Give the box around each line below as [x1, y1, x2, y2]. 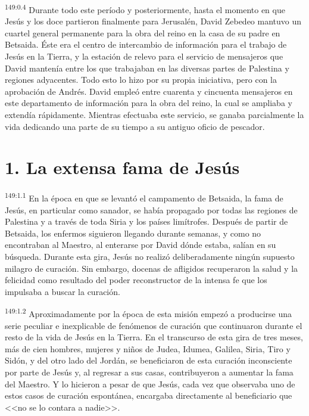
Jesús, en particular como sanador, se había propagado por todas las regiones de [5, 203, 298, 216]
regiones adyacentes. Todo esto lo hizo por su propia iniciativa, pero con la [5, 73, 277, 86]
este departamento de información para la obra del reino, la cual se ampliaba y [5, 97, 292, 109]
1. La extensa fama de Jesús [5, 155, 240, 179]
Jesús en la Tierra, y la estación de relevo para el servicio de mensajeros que [5, 50, 283, 63]
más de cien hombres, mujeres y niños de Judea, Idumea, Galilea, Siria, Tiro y [5, 342, 291, 355]
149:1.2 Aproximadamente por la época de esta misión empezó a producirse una [5, 306, 292, 319]
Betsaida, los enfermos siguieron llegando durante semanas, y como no [5, 226, 261, 239]
